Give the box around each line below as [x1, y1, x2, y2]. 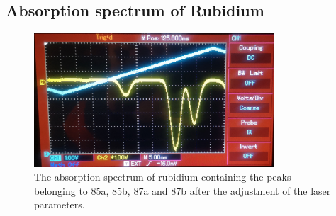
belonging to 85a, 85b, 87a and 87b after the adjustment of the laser [34, 183, 331, 198]
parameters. [34, 197, 85, 212]
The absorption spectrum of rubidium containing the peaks [34, 169, 291, 184]
